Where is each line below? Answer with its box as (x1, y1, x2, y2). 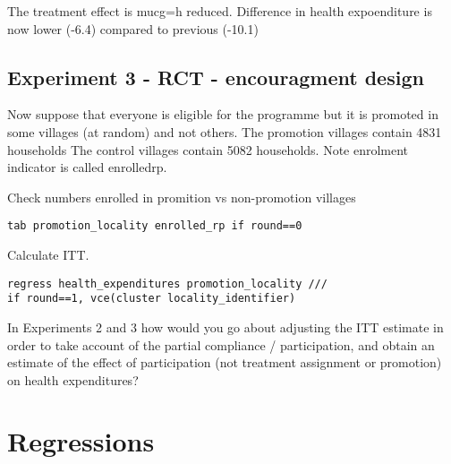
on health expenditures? (7, 370, 139, 389)
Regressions (7, 423, 155, 460)
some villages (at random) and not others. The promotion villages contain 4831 (7, 122, 442, 141)
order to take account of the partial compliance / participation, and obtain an (7, 335, 435, 354)
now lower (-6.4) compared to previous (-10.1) (7, 19, 259, 38)
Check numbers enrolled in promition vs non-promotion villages (7, 187, 356, 206)
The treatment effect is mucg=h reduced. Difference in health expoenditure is (7, 2, 432, 20)
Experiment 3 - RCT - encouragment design (7, 63, 424, 90)
